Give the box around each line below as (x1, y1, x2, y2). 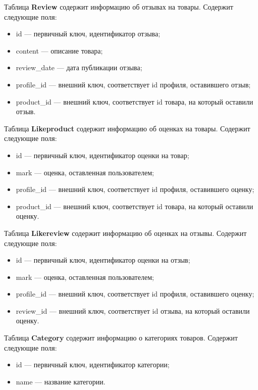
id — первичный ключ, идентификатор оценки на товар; (16, 150, 189, 160)
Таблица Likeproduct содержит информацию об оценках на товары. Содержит (4, 123, 250, 133)
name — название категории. (16, 376, 106, 386)
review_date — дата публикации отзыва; (16, 62, 142, 73)
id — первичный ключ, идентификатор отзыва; (16, 28, 161, 39)
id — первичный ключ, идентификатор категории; (16, 359, 170, 370)
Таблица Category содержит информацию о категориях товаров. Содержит (4, 332, 238, 343)
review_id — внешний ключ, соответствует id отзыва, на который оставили (16, 305, 250, 316)
